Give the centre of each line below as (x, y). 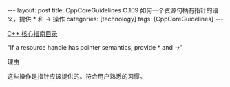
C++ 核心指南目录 (32, 33)
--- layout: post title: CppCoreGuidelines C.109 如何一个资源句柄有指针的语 (113, 10)
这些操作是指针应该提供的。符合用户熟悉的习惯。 (76, 76)
